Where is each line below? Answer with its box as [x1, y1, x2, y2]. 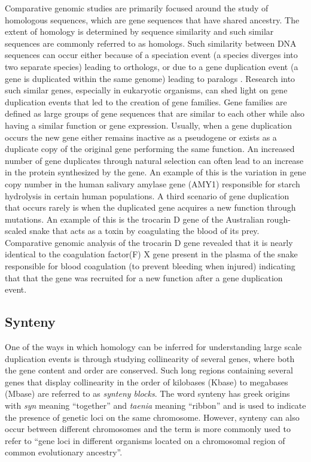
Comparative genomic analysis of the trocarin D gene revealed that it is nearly [5, 236, 293, 248]
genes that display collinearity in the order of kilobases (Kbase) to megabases [5, 375, 288, 388]
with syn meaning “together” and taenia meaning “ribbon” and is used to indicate [5, 399, 306, 412]
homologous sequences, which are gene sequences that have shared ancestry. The [5, 13, 300, 26]
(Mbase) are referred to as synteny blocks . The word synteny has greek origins [5, 387, 290, 400]
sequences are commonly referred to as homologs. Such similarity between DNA [5, 37, 297, 49]
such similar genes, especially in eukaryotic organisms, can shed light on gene [5, 84, 288, 96]
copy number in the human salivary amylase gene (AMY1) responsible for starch [5, 177, 300, 190]
